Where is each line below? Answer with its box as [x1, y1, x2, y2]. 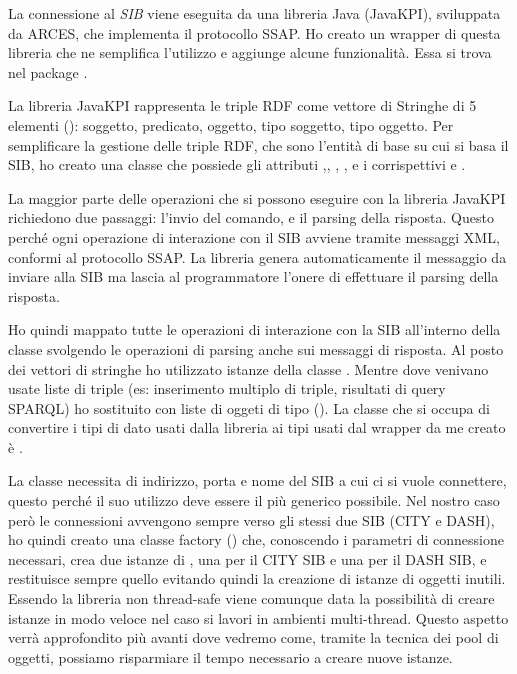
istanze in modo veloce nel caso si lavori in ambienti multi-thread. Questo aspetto [8, 607, 509, 628]
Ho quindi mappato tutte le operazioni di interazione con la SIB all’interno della [8, 319, 501, 340]
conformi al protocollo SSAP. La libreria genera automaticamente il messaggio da [8, 246, 507, 267]
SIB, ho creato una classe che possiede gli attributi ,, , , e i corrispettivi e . [8, 154, 466, 175]
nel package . [8, 61, 88, 82]
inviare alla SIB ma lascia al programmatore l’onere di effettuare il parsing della [8, 266, 499, 287]
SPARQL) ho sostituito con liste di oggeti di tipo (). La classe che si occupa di [8, 397, 490, 418]
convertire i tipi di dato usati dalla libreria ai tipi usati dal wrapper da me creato [8, 417, 506, 438]
